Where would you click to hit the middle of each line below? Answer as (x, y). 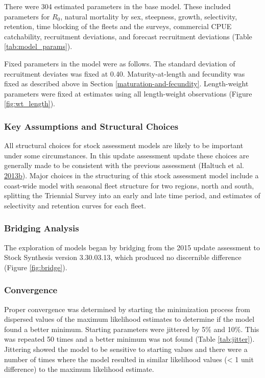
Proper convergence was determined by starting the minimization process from (127, 309)
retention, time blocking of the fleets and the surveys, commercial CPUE (118, 26)
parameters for (27, 16)
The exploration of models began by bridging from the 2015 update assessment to (132, 247)
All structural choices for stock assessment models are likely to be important (124, 145)
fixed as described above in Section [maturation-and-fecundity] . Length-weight (126, 84)
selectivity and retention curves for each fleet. (75, 205)
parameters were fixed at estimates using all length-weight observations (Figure (128, 93)
